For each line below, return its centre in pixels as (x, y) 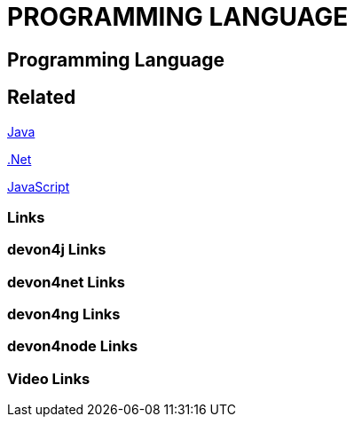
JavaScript (39, 186)
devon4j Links (57, 250)
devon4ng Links (64, 314)
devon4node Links (73, 346)
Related (42, 98)
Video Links (49, 378)
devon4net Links (66, 282)
